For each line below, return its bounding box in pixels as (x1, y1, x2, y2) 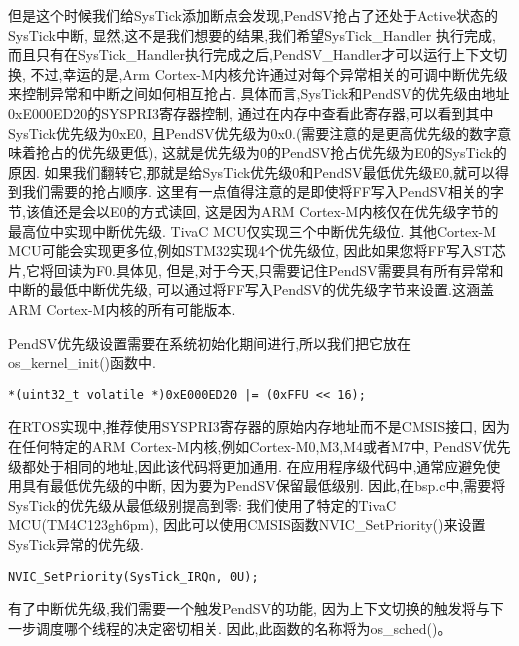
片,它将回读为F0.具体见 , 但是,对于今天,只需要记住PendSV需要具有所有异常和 (8, 259, 504, 280)
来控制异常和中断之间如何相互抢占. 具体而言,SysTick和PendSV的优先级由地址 (8, 83, 510, 104)
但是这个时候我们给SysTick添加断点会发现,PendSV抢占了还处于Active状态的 (8, 5, 498, 25)
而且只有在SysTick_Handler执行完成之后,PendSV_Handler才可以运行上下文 (8, 44, 494, 65)
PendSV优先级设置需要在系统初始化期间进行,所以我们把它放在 (8, 332, 412, 353)
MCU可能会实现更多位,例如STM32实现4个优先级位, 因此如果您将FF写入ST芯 (8, 240, 506, 261)
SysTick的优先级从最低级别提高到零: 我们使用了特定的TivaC (8, 494, 397, 515)
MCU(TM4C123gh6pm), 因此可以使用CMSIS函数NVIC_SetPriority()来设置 (8, 514, 486, 535)
